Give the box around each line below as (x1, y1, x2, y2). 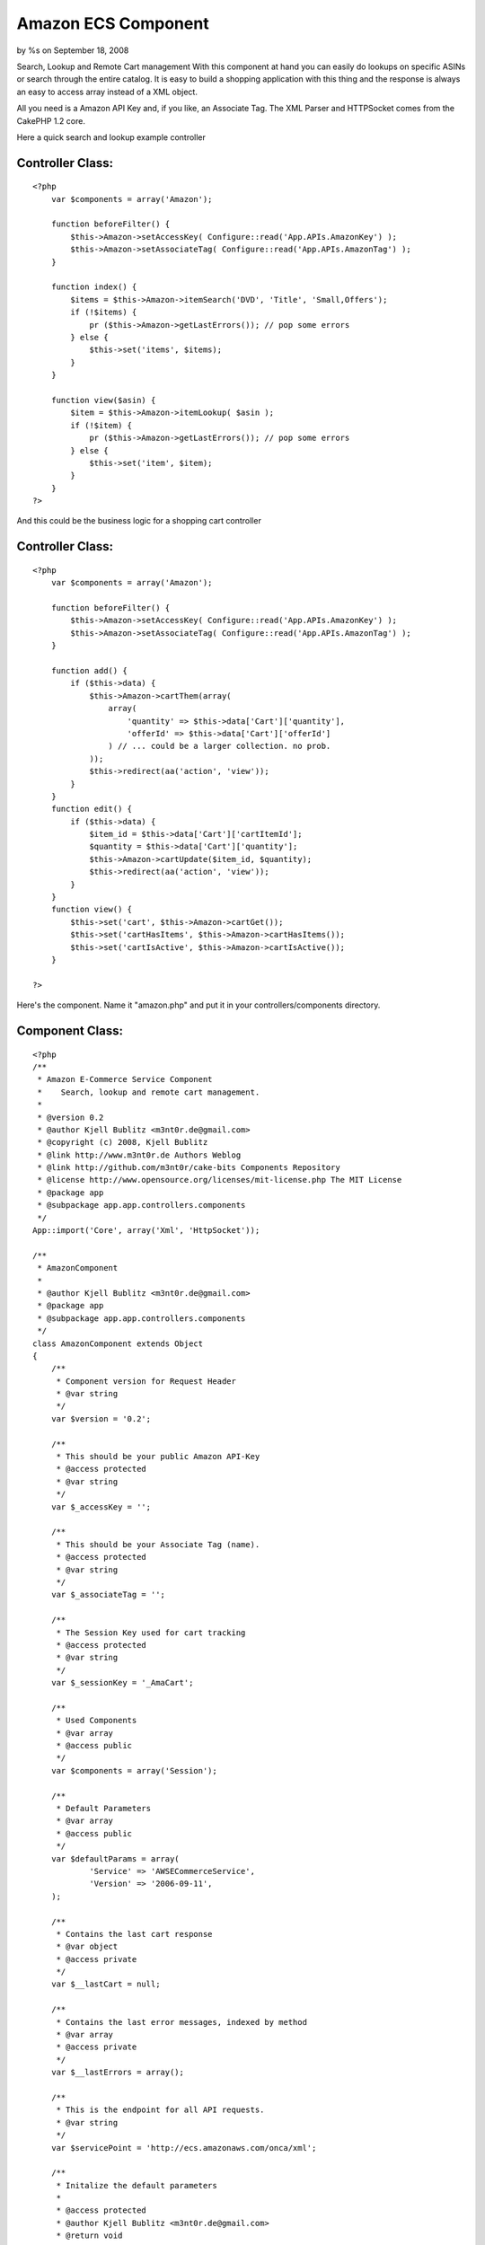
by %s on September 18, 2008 (16, 45, 129, 56)
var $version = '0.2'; (50, 1413, 152, 1423)
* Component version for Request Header (56, 1376, 237, 1387)
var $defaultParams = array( (50, 1853, 180, 1863)
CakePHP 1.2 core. (16, 115, 85, 126)
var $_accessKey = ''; (50, 1501, 152, 1512)
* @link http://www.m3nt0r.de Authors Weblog (37, 1149, 242, 1160)
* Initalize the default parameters (56, 2180, 217, 2190)
